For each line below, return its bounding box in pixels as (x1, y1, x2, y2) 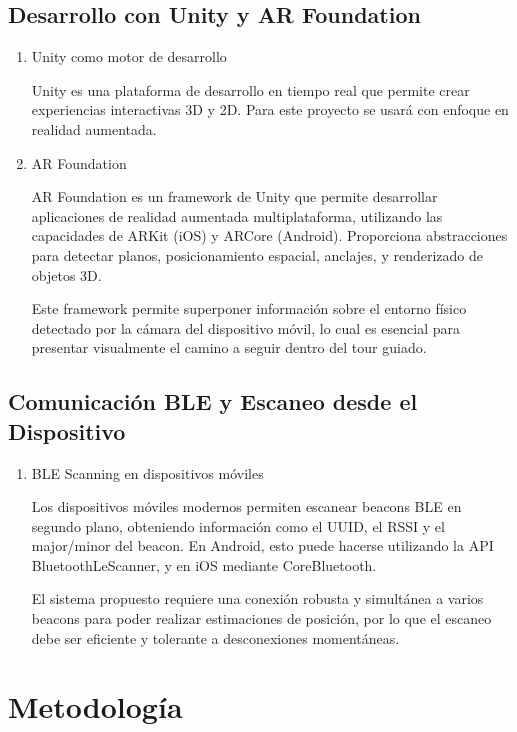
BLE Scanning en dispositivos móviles (31, 462, 264, 483)
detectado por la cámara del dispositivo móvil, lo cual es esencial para (31, 317, 460, 338)
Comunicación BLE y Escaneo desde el (8, 386, 418, 417)
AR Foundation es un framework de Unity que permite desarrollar (31, 186, 438, 207)
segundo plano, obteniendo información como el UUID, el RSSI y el (31, 515, 445, 536)
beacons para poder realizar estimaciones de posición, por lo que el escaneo (31, 608, 492, 629)
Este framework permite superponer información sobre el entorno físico (31, 298, 467, 319)
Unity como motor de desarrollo (31, 46, 227, 67)
